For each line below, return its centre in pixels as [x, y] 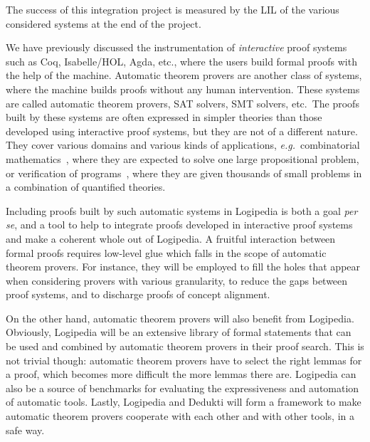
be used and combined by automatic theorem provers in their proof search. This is [185, 346]
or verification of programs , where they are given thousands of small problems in [184, 173]
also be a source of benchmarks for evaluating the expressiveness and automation [183, 388]
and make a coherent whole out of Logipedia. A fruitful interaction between [171, 238]
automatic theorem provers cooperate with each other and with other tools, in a [180, 416]
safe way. [25, 430]
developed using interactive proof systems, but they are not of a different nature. [182, 131]
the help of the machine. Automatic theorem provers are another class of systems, [184, 75]
